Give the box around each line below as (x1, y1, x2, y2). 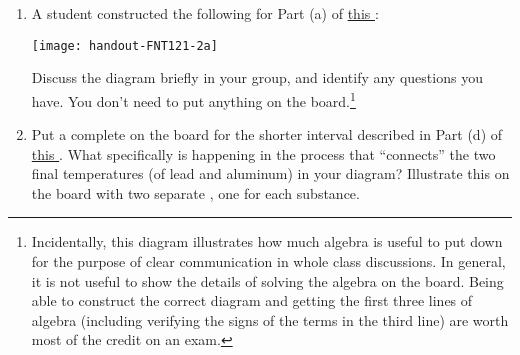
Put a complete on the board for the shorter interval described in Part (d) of (31, 124, 503, 145)
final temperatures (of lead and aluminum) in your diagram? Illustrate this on (31, 163, 510, 184)
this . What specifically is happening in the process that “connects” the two (31, 143, 496, 164)
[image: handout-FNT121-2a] (31, 38, 218, 53)
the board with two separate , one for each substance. (31, 182, 360, 203)
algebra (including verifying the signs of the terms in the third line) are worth (31, 309, 509, 330)
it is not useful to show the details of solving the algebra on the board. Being (31, 270, 504, 291)
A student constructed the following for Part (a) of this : (31, 3, 379, 23)
